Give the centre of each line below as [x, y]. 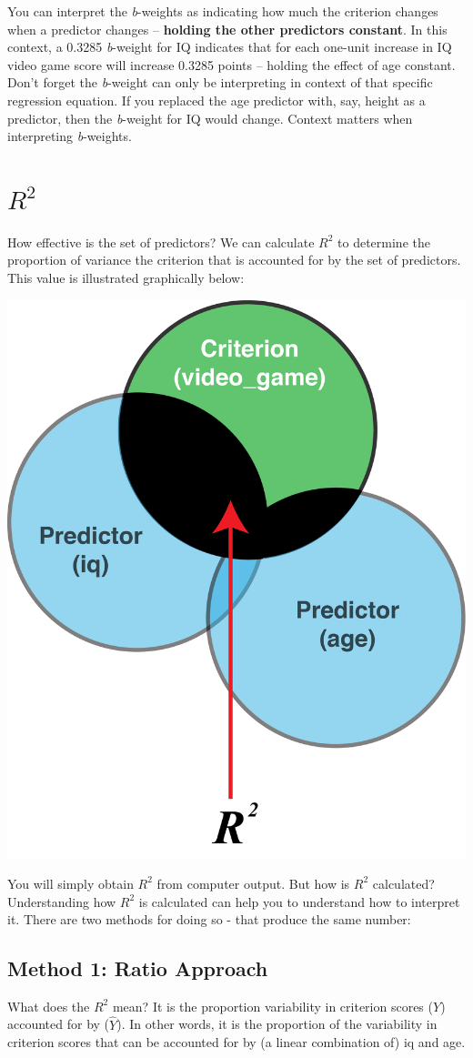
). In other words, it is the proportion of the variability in [277, 1024]
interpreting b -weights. [70, 136]
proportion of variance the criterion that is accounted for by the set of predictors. [234, 260]
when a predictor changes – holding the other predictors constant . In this [227, 29]
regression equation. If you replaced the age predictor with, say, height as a [216, 100]
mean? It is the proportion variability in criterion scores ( [272, 1006]
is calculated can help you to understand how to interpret [299, 901]
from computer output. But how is [253, 883]
